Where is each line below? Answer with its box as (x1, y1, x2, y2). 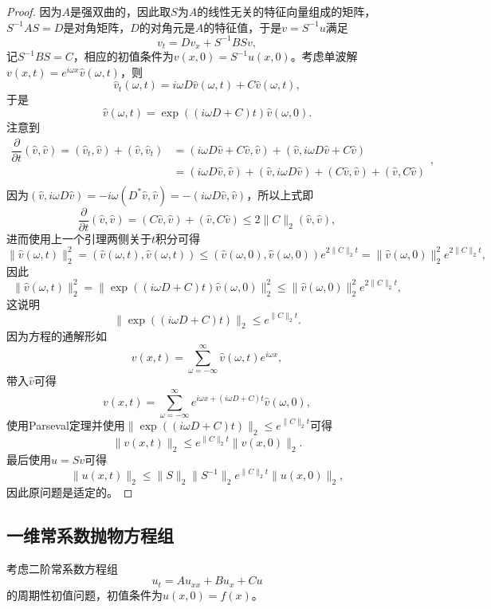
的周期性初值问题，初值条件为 (6, 586, 163, 603)
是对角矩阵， (63, 18, 131, 35)
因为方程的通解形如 (6, 328, 107, 344)
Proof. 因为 (6, 3, 62, 19)
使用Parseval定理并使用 (6, 416, 125, 433)
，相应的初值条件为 (73, 48, 174, 65)
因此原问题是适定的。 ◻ (6, 483, 133, 500)
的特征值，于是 (203, 18, 282, 35)
